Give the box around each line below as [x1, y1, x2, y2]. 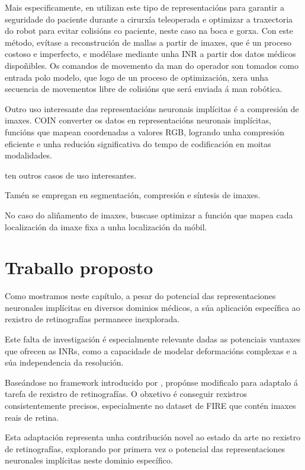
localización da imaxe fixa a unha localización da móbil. [5, 220, 207, 233]
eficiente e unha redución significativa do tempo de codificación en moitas [5, 137, 271, 150]
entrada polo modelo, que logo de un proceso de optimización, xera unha [5, 71, 269, 83]
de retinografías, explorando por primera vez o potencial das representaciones [5, 442, 285, 455]
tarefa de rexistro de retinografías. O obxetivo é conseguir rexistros [5, 388, 248, 400]
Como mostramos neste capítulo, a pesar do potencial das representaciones [5, 290, 276, 302]
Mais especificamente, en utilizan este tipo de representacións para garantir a [5, 1, 284, 13]
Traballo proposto [5, 255, 153, 280]
